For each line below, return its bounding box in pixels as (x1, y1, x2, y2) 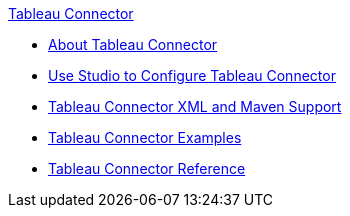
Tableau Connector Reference (48, 160, 246, 177)
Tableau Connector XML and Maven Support (48, 98, 342, 115)
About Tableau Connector (48, 36, 218, 53)
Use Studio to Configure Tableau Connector (48, 67, 336, 84)
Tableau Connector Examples (48, 129, 242, 146)
